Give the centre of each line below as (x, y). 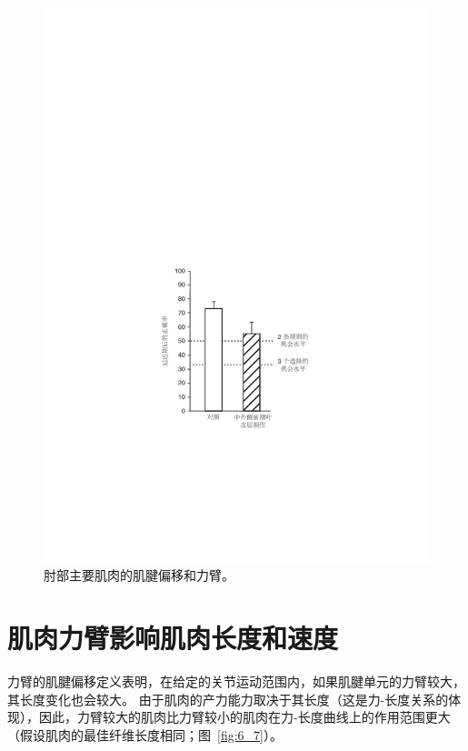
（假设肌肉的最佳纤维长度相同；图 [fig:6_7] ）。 (145, 734)
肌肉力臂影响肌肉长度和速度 (173, 638)
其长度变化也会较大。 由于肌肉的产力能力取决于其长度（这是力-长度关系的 (228, 699)
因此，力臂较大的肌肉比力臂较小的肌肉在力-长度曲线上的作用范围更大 (244, 717)
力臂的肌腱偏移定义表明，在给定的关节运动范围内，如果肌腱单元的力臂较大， (236, 681)
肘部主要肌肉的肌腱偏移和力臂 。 (139, 575)
